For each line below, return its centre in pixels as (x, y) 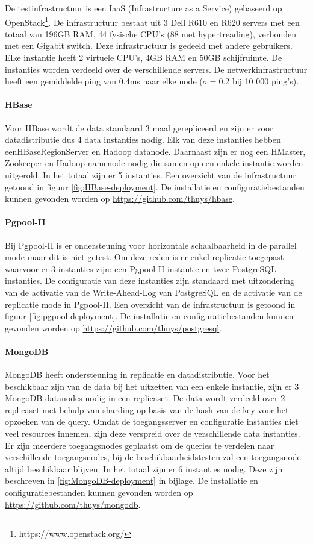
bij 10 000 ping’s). (265, 81)
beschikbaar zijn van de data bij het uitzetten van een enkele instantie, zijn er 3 (152, 386)
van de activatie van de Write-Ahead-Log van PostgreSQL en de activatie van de (153, 292)
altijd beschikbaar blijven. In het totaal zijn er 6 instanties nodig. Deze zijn (144, 468)
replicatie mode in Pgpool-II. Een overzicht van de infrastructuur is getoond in (150, 304)
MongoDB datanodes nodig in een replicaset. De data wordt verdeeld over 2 (145, 398)
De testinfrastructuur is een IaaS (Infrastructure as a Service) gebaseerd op (144, 8)
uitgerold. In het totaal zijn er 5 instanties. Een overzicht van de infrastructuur (150, 174)
